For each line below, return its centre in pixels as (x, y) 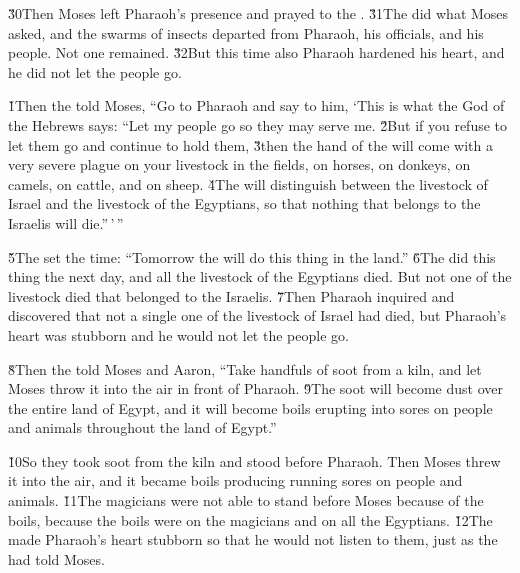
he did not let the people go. (95, 71)
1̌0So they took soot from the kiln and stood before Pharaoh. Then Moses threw (254, 460)
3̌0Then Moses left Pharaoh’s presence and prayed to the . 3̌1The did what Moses (258, 13)
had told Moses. (56, 558)
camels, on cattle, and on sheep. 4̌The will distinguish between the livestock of (248, 183)
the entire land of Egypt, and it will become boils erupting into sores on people (250, 407)
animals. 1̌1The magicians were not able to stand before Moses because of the (246, 500)
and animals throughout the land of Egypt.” (142, 427)
